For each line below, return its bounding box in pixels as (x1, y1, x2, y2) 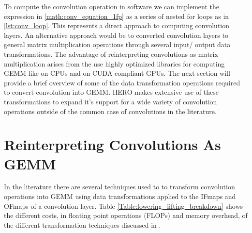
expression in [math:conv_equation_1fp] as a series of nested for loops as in (4, 11, 229, 21)
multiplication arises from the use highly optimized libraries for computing (4, 58, 225, 68)
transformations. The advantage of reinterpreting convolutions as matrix (4, 49, 218, 59)
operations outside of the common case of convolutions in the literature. (4, 106, 217, 116)
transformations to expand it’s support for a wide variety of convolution (4, 96, 217, 106)
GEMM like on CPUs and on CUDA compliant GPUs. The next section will (4, 68, 230, 78)
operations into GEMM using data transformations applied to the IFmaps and (4, 191, 236, 201)
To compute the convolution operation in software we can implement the (4, 1, 220, 11)
